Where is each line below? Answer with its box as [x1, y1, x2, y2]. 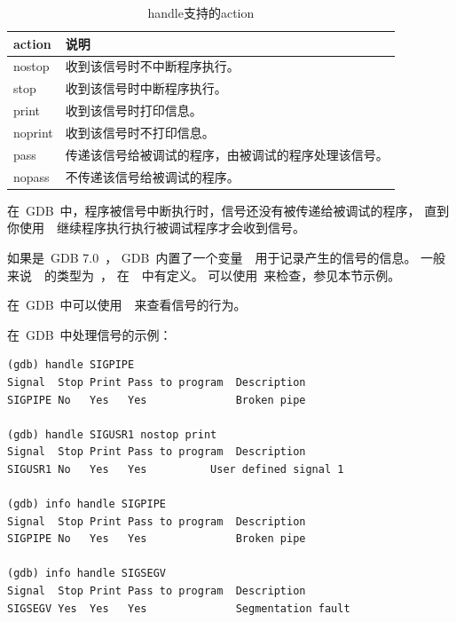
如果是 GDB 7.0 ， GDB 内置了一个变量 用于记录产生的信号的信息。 [7, 248, 417, 266]
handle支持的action [147, 4, 255, 21]
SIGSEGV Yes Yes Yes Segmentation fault [7, 602, 350, 615]
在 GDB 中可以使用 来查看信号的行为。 [7, 295, 247, 314]
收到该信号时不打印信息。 [65, 122, 215, 141]
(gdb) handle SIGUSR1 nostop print [7, 428, 217, 441]
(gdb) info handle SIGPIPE [7, 498, 166, 511]
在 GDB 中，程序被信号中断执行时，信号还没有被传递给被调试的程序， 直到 [7, 201, 450, 219]
